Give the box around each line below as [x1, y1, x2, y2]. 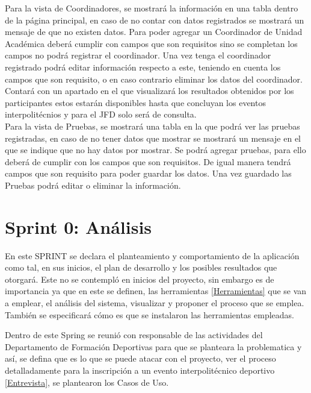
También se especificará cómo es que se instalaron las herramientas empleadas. [5, 308, 294, 321]
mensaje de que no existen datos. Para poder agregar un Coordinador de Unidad [5, 25, 303, 38]
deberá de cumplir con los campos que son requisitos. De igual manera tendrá [5, 155, 291, 168]
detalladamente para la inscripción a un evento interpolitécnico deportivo [5, 363, 275, 376]
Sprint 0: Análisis [5, 214, 152, 239]
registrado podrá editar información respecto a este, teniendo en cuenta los [5, 60, 281, 73]
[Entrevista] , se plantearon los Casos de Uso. [5, 376, 169, 388]
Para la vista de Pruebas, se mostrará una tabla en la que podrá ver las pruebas [5, 119, 300, 132]
